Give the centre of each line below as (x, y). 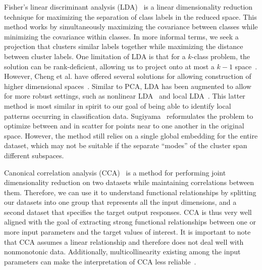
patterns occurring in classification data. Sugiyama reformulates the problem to (129, 116)
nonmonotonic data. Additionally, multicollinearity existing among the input (122, 252)
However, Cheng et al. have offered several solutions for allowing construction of (128, 76)
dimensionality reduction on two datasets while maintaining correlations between (129, 182)
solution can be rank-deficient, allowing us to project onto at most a (109, 66)
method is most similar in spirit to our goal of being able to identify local (118, 105)
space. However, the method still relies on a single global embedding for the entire (131, 135)
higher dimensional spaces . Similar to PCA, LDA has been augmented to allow (128, 86)
